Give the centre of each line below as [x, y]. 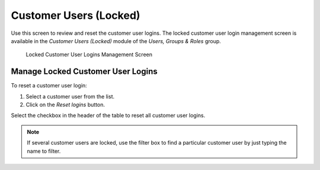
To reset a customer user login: [49, 86]
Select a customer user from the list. [70, 96]
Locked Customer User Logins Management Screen [89, 55]
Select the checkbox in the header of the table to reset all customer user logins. [108, 116]
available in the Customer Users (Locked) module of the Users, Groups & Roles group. [116, 41]
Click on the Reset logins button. [65, 105]
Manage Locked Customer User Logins [84, 72]
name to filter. [44, 151]
